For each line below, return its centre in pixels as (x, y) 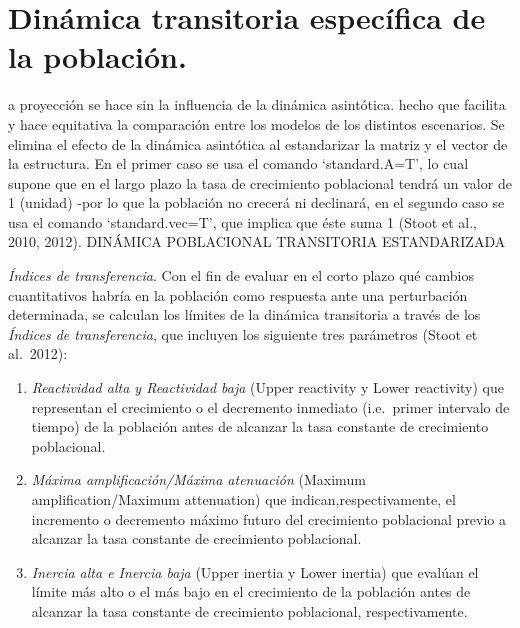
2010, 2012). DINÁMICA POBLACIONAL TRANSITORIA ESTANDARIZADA (257, 241)
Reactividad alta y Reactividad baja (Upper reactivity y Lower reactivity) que (268, 387)
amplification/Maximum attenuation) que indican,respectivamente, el (243, 499)
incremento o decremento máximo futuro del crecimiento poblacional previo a (269, 518)
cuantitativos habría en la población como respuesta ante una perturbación (238, 294)
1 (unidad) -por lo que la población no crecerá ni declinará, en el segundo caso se (256, 202)
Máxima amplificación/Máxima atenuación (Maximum (198, 479)
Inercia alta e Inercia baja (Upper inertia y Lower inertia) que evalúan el (255, 571)
